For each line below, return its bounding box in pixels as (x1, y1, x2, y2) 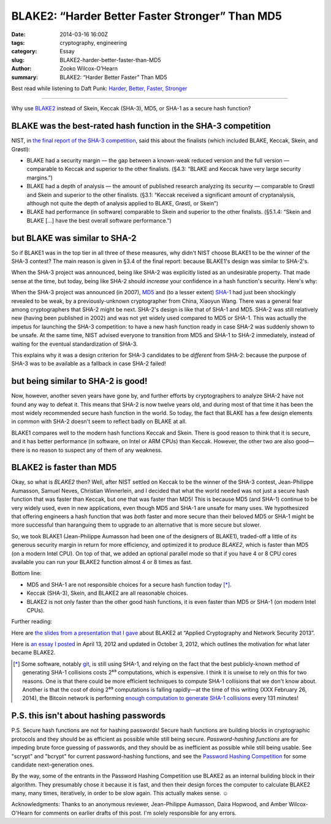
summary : (11, 74, 39, 81)
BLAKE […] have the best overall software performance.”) (26, 216, 172, 224)
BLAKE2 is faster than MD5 (11, 462, 117, 473)
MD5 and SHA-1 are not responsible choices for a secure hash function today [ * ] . (26, 581, 232, 588)
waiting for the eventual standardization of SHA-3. (11, 340, 138, 348)
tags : (11, 39, 25, 46)
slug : (11, 56, 25, 64)
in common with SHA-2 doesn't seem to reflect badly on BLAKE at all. (11, 418, 187, 425)
